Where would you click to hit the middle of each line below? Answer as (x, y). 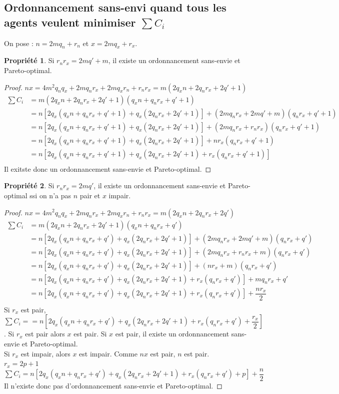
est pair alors (45, 334)
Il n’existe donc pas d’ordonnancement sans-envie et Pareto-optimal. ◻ (113, 385)
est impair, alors (45, 353)
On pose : (19, 43)
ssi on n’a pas (50, 195)
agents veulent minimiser (70, 22)
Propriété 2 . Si (29, 185)
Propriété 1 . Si (29, 60)
